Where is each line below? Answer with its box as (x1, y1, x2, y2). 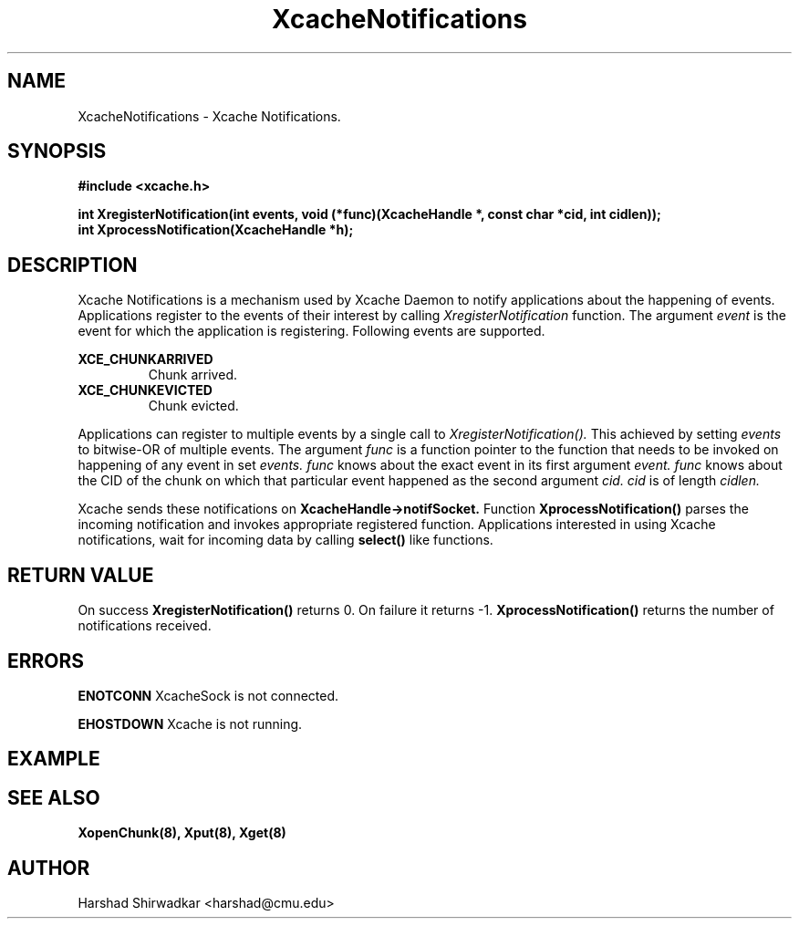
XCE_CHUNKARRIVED (78, 351, 213, 368)
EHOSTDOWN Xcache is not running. (78, 715, 303, 732)
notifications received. (78, 618, 212, 634)
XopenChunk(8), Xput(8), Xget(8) (78, 825, 286, 841)
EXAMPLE (7, 747, 100, 771)
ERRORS (7, 649, 85, 672)
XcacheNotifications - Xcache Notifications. (78, 108, 341, 124)
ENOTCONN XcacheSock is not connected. (78, 687, 339, 703)
